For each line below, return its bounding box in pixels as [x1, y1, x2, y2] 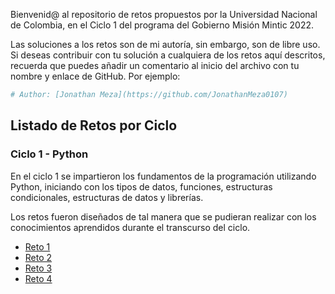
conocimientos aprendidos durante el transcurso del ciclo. [10, 221, 251, 233]
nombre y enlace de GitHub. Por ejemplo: [10, 70, 181, 82]
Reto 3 [24, 262, 53, 274]
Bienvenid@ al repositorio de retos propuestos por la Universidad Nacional [10, 9, 318, 20]
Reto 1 [24, 240, 51, 253]
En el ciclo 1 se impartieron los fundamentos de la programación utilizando [10, 170, 317, 182]
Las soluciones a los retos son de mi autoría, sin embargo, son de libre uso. [10, 39, 321, 50]
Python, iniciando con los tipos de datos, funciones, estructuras [10, 180, 273, 193]
